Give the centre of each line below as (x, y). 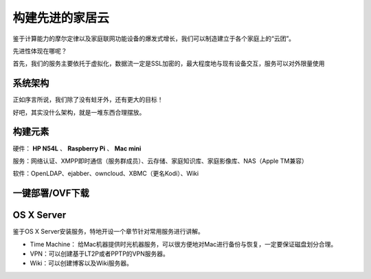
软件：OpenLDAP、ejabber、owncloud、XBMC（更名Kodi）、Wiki (106, 174)
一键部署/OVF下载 (51, 193)
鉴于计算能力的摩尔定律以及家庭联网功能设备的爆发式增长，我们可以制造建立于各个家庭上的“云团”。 (154, 38)
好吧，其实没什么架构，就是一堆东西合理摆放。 (79, 112)
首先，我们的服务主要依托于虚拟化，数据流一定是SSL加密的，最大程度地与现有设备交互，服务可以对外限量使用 (169, 64)
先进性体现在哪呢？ (40, 51)
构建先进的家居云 (61, 18)
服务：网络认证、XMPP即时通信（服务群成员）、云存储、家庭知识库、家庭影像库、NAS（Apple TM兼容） (160, 161)
